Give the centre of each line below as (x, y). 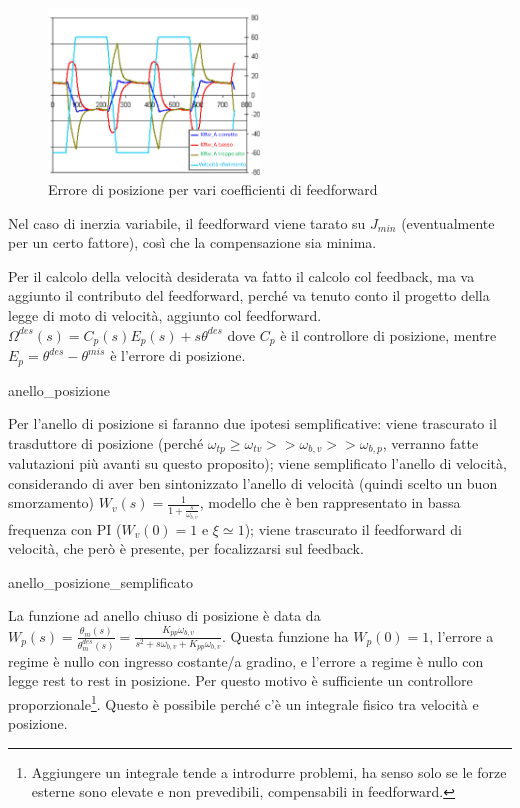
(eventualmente (448, 222)
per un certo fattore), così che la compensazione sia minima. (192, 242)
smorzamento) (51, 502)
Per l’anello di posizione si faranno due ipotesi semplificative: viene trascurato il (252, 423)
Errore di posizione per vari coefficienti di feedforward (213, 189)
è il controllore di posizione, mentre (388, 334)
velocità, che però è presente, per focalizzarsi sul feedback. (186, 548)
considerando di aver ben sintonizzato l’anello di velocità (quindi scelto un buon (253, 482)
